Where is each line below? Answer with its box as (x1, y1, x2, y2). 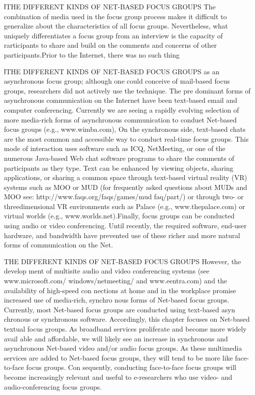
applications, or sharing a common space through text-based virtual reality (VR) (4, 172, 247, 182)
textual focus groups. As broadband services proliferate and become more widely (4, 324, 247, 334)
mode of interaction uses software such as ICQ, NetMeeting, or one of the (4, 143, 226, 153)
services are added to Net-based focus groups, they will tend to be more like (4, 352, 233, 363)
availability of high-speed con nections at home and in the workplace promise (4, 285, 236, 295)
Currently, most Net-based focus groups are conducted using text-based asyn (4, 304, 235, 314)
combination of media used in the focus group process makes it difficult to (4, 11, 227, 21)
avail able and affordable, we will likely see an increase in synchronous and (4, 333, 228, 343)
